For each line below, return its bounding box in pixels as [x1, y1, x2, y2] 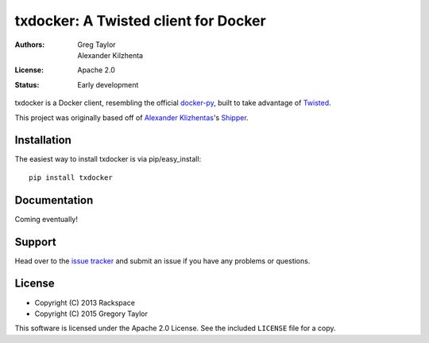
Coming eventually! [14, 214, 79, 224]
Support [14, 235, 56, 248]
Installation [14, 134, 71, 147]
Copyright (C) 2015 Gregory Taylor [34, 309, 149, 318]
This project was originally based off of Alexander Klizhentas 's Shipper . [14, 112, 249, 123]
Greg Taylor [77, 40, 116, 49]
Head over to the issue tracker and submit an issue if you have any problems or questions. [14, 255, 311, 266]
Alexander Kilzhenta [77, 50, 143, 60]
